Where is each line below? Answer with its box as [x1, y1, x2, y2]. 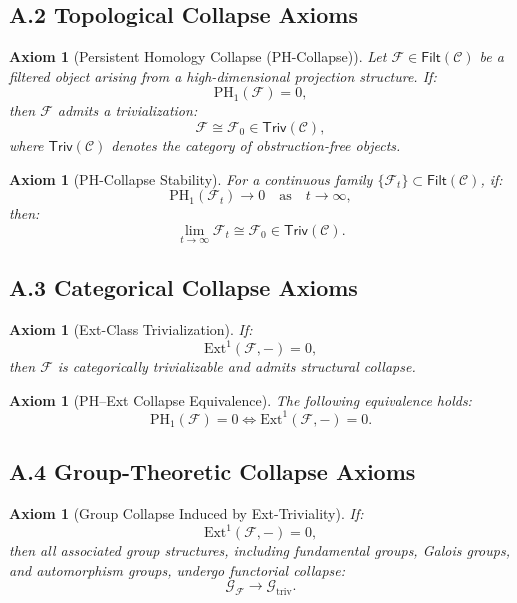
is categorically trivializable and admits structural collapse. [57, 356, 416, 377]
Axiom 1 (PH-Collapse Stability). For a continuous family [9, 168, 373, 189]
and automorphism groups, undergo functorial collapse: [9, 559, 346, 580]
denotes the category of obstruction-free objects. [111, 134, 401, 155]
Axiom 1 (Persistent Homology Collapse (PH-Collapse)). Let [9, 46, 387, 67]
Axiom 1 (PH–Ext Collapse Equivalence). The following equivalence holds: [9, 389, 472, 410]
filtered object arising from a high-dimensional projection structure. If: [9, 65, 437, 86]
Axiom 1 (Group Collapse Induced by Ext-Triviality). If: [9, 503, 364, 524]
